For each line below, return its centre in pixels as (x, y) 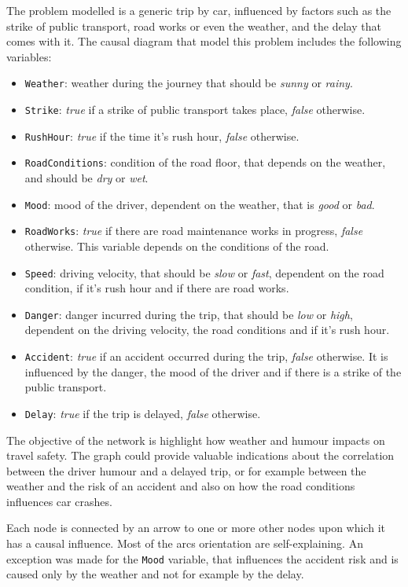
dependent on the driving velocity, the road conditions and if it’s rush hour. (207, 330)
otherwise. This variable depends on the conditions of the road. (177, 246)
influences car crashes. (59, 501)
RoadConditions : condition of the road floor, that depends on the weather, (205, 162)
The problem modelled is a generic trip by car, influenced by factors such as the (199, 10)
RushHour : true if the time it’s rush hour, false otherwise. (162, 136)
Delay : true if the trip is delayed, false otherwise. (143, 413)
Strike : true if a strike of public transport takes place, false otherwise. (195, 110)
